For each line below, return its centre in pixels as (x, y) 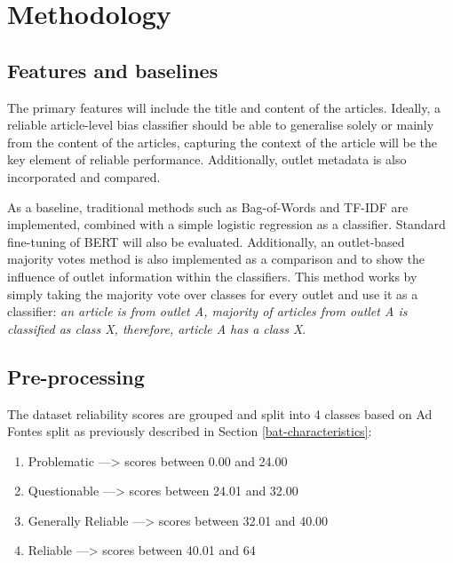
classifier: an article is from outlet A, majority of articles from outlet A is (207, 311)
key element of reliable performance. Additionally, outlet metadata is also (207, 159)
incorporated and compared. (84, 176)
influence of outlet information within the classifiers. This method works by (212, 276)
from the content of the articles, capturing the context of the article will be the (222, 142)
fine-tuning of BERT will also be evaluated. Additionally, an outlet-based (206, 241)
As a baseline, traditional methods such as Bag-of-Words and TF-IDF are (208, 206)
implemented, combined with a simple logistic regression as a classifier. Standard (226, 224)
